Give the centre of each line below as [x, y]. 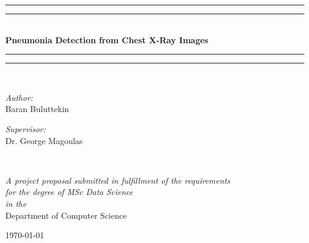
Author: [19, 97]
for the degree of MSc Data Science [69, 192]
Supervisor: [26, 128]
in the [16, 203]
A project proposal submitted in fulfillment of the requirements [118, 180]
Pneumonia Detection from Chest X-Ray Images [107, 39]
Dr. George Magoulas [44, 140]
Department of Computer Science [66, 215]
